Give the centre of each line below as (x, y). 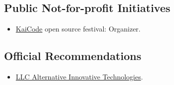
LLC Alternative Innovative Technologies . (79, 76)
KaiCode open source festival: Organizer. (78, 29)
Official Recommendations (73, 56)
